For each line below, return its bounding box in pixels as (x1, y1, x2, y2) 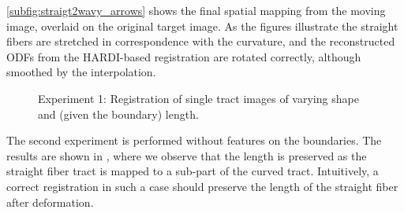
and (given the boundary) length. (38, 105, 199, 122)
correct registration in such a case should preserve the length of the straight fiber (6, 178, 398, 194)
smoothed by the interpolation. (6, 64, 156, 80)
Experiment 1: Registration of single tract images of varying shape (38, 90, 359, 106)
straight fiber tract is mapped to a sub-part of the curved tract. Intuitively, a (6, 163, 379, 179)
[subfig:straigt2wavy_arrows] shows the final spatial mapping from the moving (6, 2, 386, 18)
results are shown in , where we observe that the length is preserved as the (6, 147, 367, 163)
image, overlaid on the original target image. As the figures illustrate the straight (6, 17, 398, 34)
